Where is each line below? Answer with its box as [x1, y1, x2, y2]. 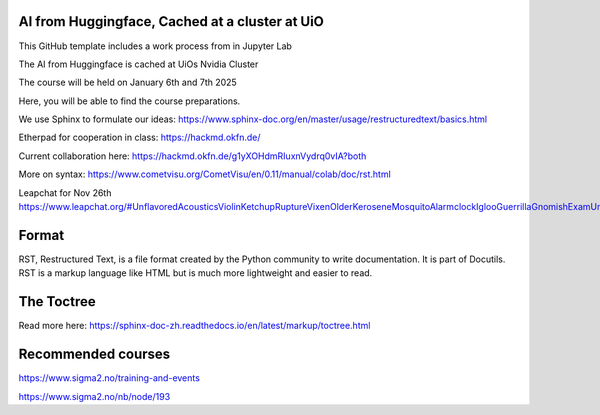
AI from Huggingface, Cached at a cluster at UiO [18, 13, 325, 30]
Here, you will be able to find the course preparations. [18, 95, 241, 107]
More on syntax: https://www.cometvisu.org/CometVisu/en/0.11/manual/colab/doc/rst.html [18, 168, 392, 180]
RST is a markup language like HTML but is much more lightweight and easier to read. [18, 267, 373, 279]
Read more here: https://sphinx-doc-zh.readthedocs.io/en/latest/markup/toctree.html [18, 320, 371, 332]
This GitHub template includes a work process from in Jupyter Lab [18, 40, 292, 52]
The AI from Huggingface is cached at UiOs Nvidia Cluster [18, 58, 259, 70]
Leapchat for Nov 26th [18, 186, 112, 199]
